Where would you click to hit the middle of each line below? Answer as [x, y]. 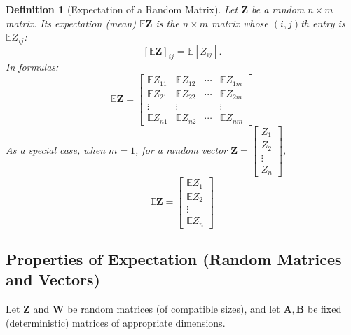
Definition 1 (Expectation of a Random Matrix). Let [122, 9]
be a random [278, 9]
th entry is [323, 23]
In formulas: [32, 67]
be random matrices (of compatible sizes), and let [174, 309]
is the [167, 23]
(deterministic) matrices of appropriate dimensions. [116, 322]
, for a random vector [181, 149]
